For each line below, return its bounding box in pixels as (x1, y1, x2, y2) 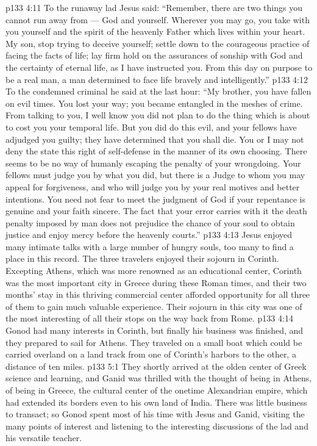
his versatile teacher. (5, 431, 82, 444)
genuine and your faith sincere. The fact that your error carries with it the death (5, 204, 307, 217)
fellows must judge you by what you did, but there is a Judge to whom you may (5, 168, 305, 181)
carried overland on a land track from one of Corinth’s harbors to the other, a (5, 348, 296, 361)
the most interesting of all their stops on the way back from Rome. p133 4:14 (5, 312, 293, 325)
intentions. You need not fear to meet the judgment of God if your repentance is (5, 192, 305, 205)
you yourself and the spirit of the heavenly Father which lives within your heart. (5, 25, 305, 38)
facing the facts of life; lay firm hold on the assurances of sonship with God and (5, 49, 303, 62)
